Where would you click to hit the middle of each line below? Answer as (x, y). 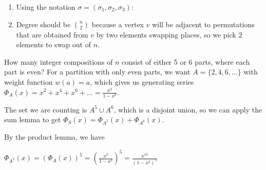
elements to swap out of (53, 44)
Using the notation (46, 7)
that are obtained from (52, 34)
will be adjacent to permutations (203, 24)
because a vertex (118, 24)
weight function (28, 81)
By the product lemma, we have (54, 137)
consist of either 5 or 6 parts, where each (186, 61)
